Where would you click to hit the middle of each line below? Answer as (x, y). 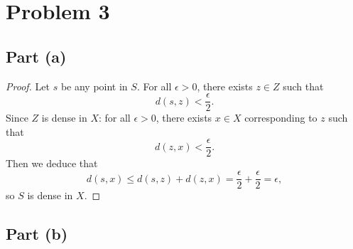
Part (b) (37, 234)
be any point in (94, 86)
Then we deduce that (52, 163)
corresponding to (281, 118)
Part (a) (36, 56)
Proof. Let (28, 86)
